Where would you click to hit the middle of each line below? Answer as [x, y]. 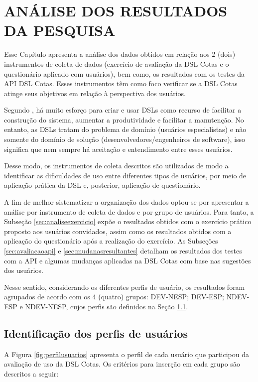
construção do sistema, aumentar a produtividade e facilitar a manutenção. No [124, 119]
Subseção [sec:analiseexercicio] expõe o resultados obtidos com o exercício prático [128, 221]
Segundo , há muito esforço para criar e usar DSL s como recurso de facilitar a [123, 110]
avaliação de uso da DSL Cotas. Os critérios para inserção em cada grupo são [122, 364]
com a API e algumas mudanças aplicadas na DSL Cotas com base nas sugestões [128, 260]
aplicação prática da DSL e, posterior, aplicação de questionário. [102, 185]
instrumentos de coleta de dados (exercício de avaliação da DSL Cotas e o [117, 64]
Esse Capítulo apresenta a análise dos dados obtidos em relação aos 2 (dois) [120, 54]
